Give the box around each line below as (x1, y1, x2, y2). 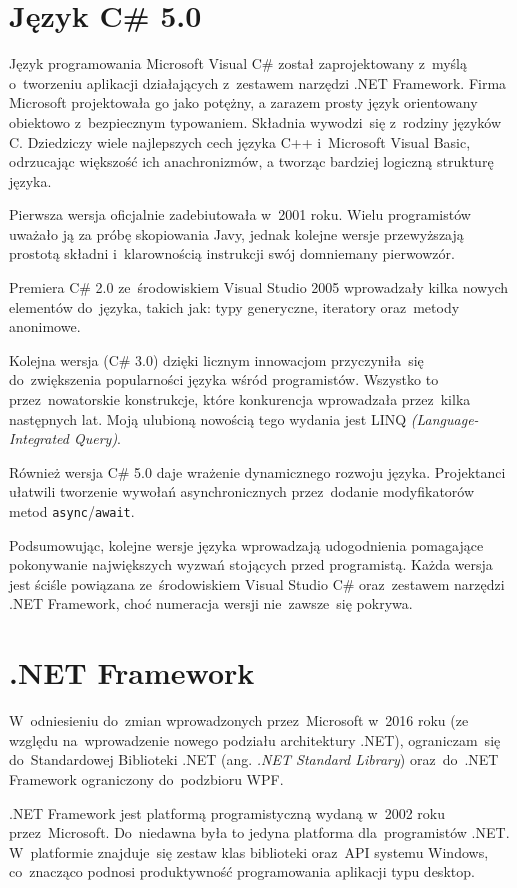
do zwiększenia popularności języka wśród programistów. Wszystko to (9, 369, 439, 390)
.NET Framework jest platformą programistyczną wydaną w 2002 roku (9, 802, 445, 823)
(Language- (410, 408, 479, 429)
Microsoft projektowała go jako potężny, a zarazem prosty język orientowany (9, 92, 478, 113)
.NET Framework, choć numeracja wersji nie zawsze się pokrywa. (9, 593, 413, 614)
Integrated (9, 428, 69, 449)
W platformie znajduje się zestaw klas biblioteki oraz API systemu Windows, (9, 841, 489, 862)
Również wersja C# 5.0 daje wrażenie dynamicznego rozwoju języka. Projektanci (9, 461, 506, 482)
